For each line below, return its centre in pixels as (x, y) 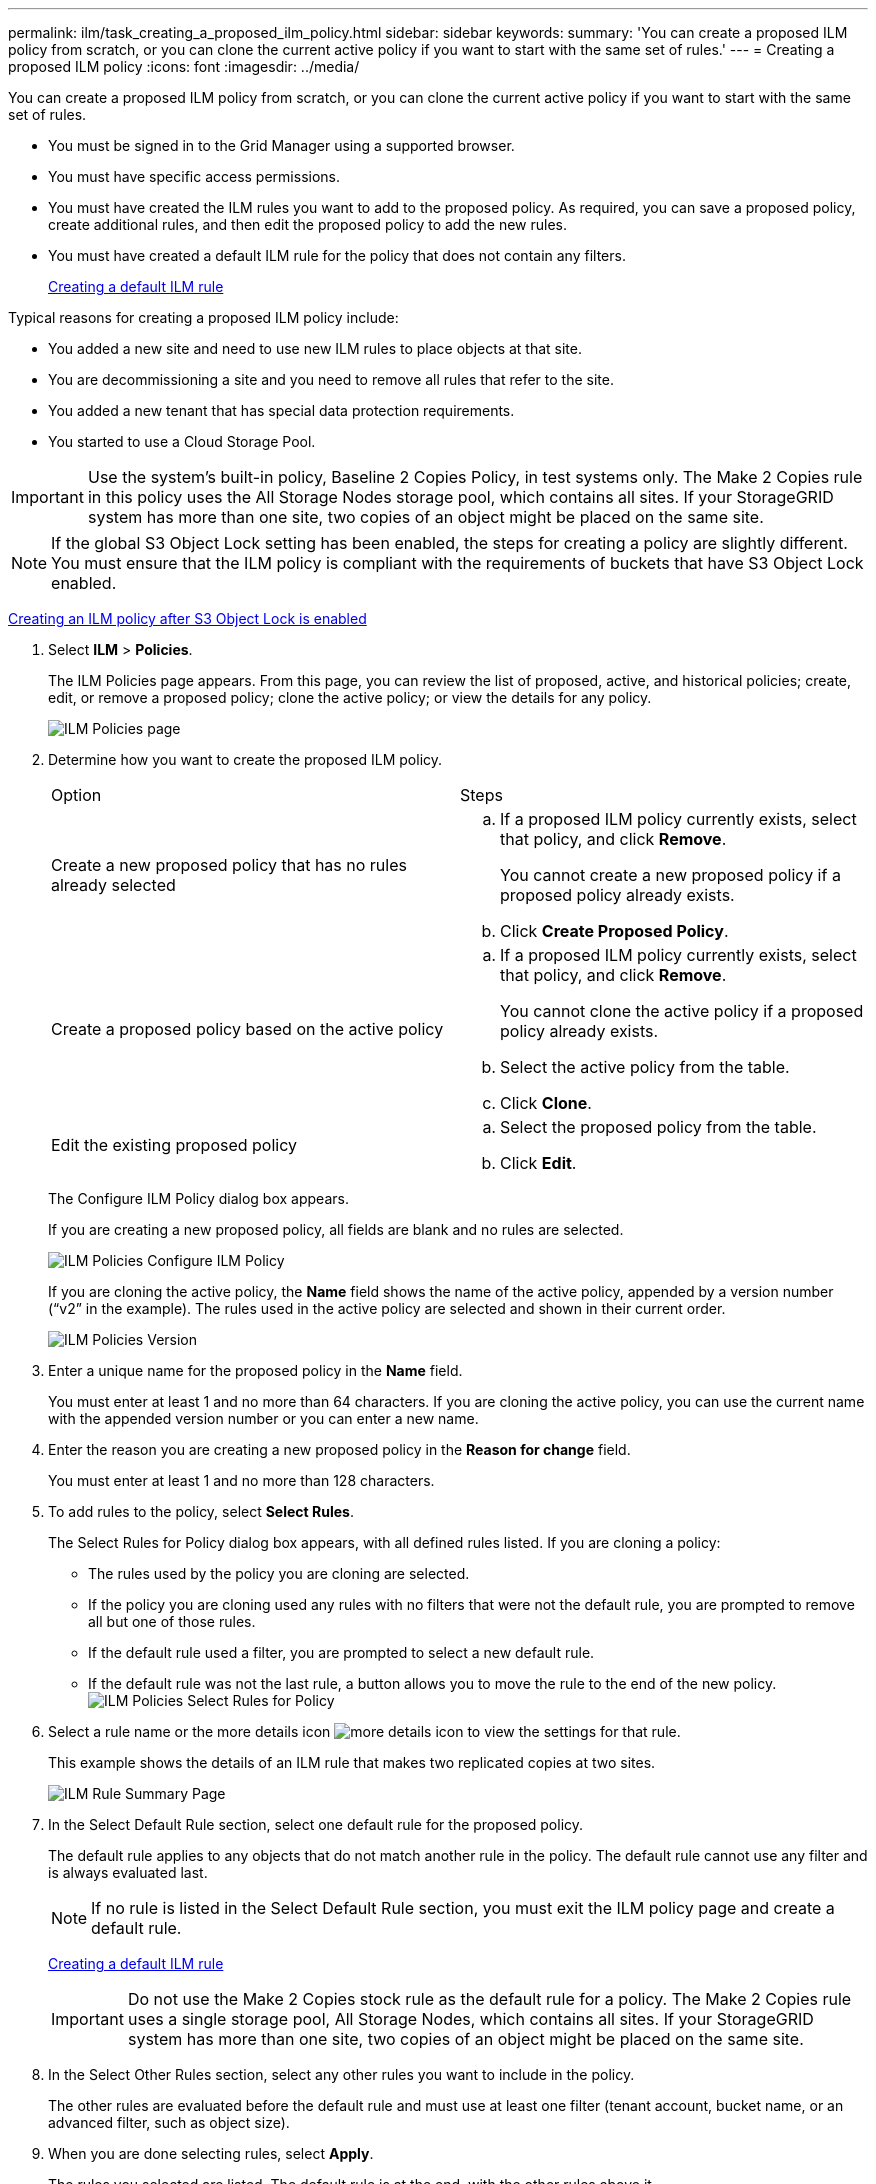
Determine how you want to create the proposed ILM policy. (245, 759)
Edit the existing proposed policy (174, 1145)
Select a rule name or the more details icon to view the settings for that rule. (364, 1731)
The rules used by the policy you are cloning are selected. (279, 1573)
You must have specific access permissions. (194, 176)
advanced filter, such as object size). (169, 2122)
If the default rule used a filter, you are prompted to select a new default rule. (341, 1652)
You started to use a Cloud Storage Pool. (182, 441)
